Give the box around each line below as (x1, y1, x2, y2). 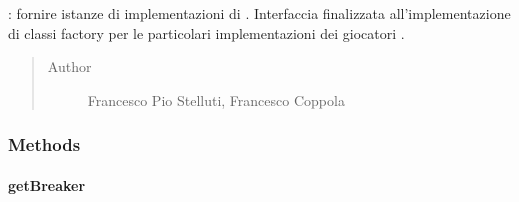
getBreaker (8, 174, 86, 195)
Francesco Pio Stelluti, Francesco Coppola (87, 89, 345, 110)
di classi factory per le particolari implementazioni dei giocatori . (8, 22, 405, 43)
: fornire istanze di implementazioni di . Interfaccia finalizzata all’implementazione (8, 3, 511, 23)
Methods (8, 132, 81, 157)
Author (47, 56, 92, 77)
